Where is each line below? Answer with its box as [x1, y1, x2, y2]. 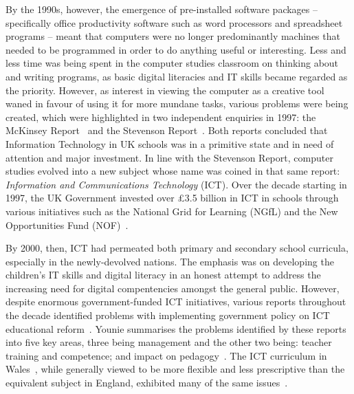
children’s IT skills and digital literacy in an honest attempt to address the [5, 267, 321, 282]
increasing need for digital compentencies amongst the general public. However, [5, 281, 340, 295]
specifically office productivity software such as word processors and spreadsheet [5, 15, 343, 30]
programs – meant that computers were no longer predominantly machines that [5, 29, 340, 43]
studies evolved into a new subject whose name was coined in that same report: [5, 164, 340, 178]
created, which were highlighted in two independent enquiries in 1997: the [5, 109, 316, 124]
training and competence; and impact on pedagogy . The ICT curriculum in [5, 348, 327, 362]
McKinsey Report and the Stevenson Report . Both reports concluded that [5, 123, 328, 138]
